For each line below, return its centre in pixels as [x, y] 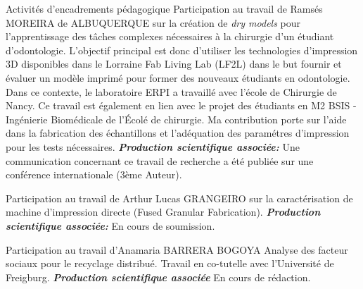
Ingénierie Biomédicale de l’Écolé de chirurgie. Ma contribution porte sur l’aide [176, 119]
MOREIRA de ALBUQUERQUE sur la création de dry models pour [153, 22]
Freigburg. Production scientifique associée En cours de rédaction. [158, 277]
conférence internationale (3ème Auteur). [94, 174]
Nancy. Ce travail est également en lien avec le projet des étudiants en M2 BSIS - [181, 105]
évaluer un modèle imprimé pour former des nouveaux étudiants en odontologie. [178, 77]
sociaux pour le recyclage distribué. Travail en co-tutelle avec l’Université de [170, 263]
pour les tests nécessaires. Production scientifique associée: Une [153, 146]
